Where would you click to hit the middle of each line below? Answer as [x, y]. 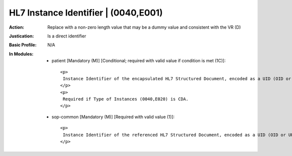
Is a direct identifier [67, 36]
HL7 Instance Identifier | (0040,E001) [86, 13]
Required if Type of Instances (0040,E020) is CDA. [126, 99]
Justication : [21, 36]
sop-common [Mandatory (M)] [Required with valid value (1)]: [113, 117]
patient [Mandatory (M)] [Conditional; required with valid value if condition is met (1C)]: [139, 61]
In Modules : [21, 54]
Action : [17, 27]
